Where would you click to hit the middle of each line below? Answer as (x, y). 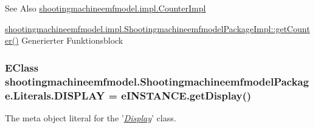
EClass (22, 67)
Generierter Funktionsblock (72, 40)
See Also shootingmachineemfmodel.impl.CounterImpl (106, 8)
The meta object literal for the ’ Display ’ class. (91, 117)
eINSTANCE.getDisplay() (186, 95)
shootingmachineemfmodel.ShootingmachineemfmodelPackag (157, 81)
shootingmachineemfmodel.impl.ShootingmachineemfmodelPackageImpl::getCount (157, 28)
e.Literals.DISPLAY (55, 95)
